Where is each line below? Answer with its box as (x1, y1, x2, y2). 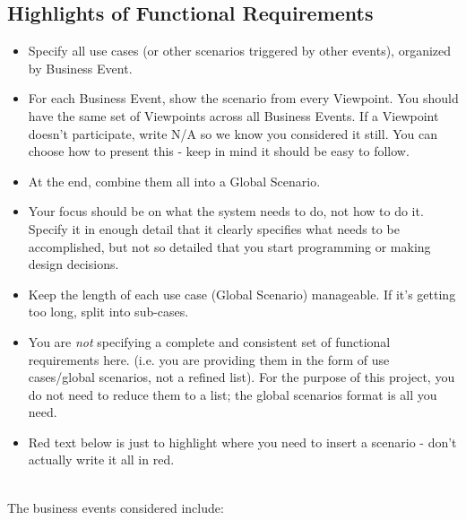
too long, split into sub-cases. (28, 302, 189, 321)
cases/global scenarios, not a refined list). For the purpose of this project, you (28, 368, 455, 386)
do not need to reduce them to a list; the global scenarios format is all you (28, 385, 437, 403)
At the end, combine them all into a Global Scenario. (28, 171, 321, 190)
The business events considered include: (7, 498, 224, 516)
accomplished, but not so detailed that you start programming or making (28, 237, 431, 256)
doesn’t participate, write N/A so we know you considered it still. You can (28, 124, 437, 143)
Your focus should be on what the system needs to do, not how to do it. (28, 202, 424, 221)
